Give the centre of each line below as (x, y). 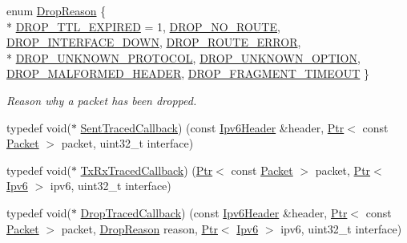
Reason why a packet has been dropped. (102, 100)
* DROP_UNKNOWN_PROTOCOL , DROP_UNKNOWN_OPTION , (183, 57)
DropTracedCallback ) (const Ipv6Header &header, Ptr (214, 212)
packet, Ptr (343, 170)
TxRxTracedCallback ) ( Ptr (147, 170)
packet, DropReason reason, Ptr (139, 228)
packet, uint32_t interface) (127, 143)
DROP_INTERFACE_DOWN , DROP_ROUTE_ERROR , (154, 42)
